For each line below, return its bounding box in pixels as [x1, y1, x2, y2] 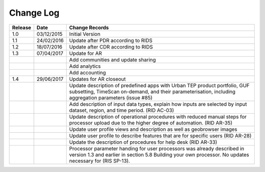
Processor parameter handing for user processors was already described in [69, 145, 244, 152]
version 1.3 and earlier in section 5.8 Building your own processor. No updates [69, 151, 249, 158]
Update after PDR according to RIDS [69, 37, 153, 44]
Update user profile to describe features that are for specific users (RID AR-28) [69, 132, 252, 139]
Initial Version [69, 30, 101, 37]
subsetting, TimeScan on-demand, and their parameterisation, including [69, 88, 236, 95]
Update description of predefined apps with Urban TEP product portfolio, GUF [69, 82, 250, 89]
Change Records [69, 24, 109, 31]
